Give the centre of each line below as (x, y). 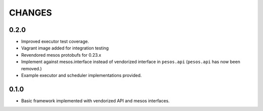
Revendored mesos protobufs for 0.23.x (61, 55)
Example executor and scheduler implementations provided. (82, 76)
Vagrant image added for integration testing (65, 48)
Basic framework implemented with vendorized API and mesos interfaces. (95, 101)
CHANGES (30, 13)
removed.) (32, 68)
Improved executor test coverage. (55, 42)
